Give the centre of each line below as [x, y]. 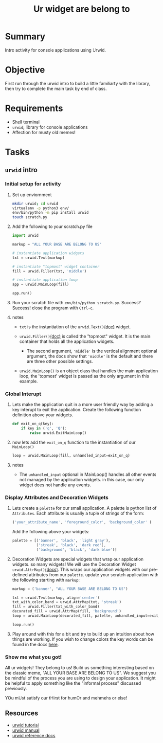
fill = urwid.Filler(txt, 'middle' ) [49, 271]
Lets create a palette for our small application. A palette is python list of [84, 508]
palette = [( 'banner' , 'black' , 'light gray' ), [61, 541]
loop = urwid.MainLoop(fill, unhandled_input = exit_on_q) [71, 455]
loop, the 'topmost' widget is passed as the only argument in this [84, 376]
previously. [16, 689]
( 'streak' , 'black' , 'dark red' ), [71, 545]
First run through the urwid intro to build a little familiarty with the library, [78, 83]
